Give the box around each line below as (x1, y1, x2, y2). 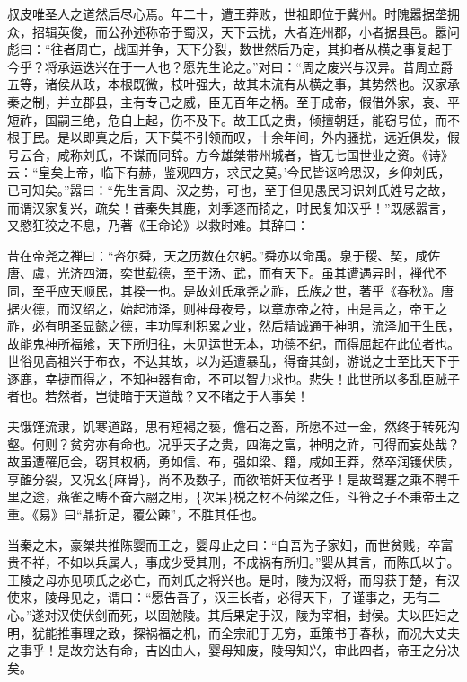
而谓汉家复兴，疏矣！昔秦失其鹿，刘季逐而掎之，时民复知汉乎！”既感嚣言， (7, 198, 454, 217)
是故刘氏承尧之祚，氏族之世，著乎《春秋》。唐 (182, 280, 454, 299)
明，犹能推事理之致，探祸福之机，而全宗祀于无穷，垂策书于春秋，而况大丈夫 (7, 623, 460, 642)
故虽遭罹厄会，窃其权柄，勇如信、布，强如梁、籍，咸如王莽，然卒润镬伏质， (7, 452, 460, 471)
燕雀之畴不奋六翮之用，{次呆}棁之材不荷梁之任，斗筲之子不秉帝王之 (57, 487, 460, 506)
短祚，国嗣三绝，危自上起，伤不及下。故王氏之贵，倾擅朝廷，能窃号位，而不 (7, 110, 460, 128)
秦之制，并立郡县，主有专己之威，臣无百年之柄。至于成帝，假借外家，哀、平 (7, 92, 460, 111)
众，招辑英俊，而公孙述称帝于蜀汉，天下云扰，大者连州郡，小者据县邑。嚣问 (7, 22, 460, 40)
